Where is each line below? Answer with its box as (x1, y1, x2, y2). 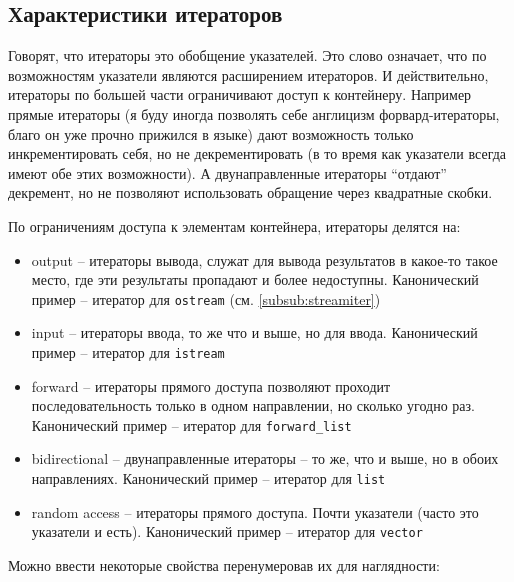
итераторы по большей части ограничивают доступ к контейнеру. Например (8, 84, 472, 105)
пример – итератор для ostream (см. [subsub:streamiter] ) (31, 288, 381, 309)
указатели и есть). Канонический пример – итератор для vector (31, 521, 423, 542)
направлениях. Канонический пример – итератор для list (31, 468, 386, 489)
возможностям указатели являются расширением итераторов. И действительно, (8, 64, 489, 85)
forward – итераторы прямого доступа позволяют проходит (31, 375, 391, 396)
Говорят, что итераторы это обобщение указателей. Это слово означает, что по (8, 45, 487, 66)
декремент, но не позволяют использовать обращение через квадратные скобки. (8, 182, 493, 203)
